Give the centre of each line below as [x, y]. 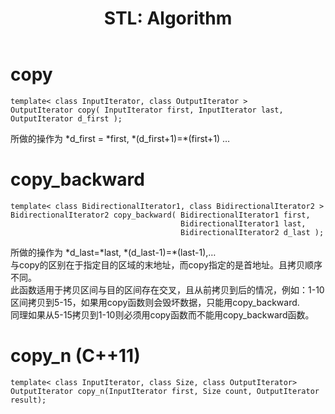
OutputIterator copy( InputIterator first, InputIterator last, [147, 110]
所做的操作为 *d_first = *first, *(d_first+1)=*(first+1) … [120, 138]
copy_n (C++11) [75, 356]
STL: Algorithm [168, 18]
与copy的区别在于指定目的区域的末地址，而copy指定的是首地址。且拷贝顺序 [166, 264]
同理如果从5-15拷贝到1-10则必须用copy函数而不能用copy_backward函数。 [162, 314]
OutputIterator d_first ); [66, 118]
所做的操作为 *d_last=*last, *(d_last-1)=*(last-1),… [113, 252]
